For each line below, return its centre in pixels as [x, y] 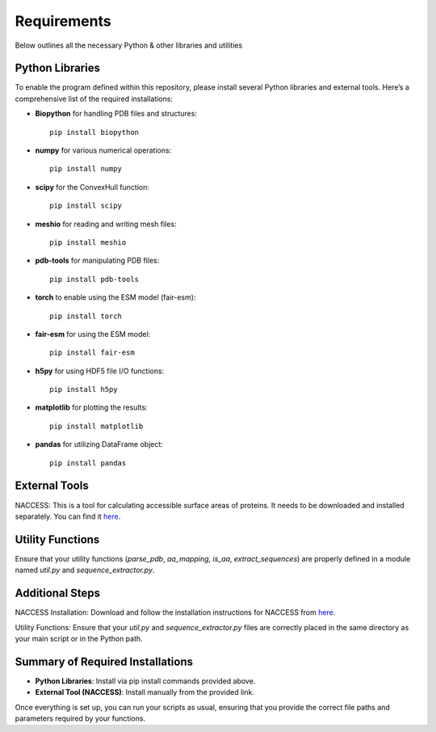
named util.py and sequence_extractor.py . [85, 570]
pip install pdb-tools [94, 279]
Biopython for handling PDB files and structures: [116, 114]
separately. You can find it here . [68, 516]
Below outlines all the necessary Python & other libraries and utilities [129, 45]
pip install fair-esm [92, 353]
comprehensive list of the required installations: [94, 99]
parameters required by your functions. [80, 718]
